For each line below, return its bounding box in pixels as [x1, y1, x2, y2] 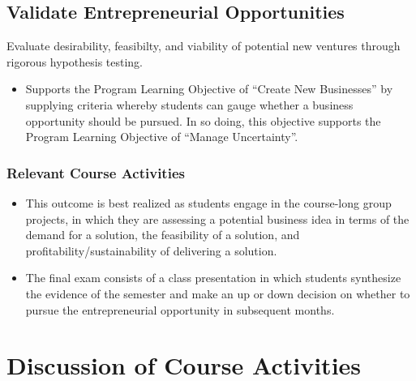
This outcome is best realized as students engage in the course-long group [25, 194, 392, 211]
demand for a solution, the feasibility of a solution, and [25, 226, 300, 243]
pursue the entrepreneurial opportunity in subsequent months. [25, 301, 335, 318]
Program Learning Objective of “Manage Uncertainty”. [25, 128, 298, 145]
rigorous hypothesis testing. [6, 53, 144, 70]
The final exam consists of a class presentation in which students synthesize [25, 269, 401, 286]
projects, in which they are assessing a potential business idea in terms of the [25, 210, 410, 227]
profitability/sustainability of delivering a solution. [25, 242, 277, 259]
